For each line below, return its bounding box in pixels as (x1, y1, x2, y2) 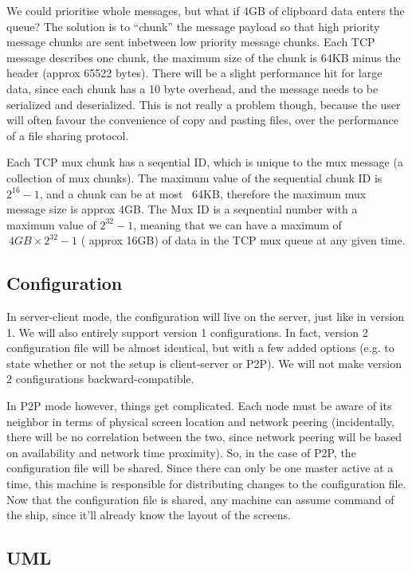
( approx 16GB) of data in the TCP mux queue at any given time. (80, 232, 406, 248)
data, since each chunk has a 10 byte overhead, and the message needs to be (6, 80, 379, 96)
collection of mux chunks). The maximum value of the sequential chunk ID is (6, 169, 383, 186)
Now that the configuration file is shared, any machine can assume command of (6, 491, 394, 507)
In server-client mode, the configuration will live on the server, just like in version (6, 308, 405, 325)
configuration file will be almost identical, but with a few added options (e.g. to (6, 339, 394, 356)
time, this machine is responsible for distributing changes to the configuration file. (6, 475, 406, 492)
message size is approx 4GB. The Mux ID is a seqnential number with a (6, 201, 358, 217)
